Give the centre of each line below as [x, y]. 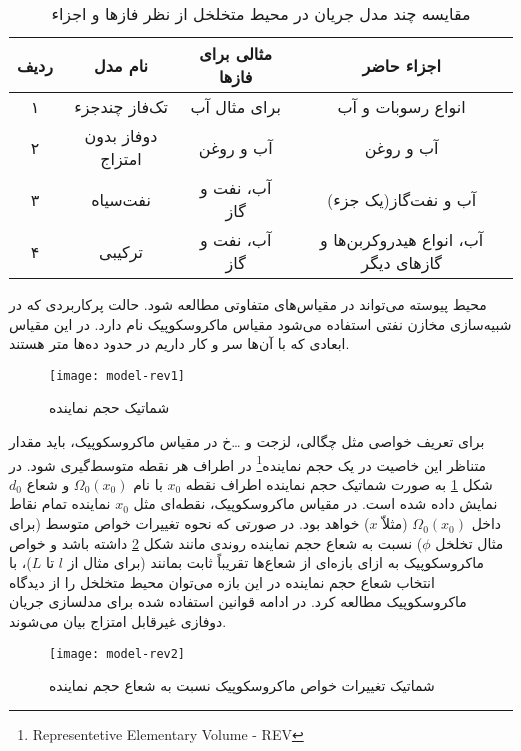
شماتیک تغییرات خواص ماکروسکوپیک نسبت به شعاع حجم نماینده [242, 685]
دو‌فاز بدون [121, 135]
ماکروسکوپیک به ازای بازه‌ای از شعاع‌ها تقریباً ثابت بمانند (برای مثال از [275, 562]
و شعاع [48, 483]
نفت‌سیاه [121, 199]
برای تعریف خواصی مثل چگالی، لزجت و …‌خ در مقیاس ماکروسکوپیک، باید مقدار [247, 441]
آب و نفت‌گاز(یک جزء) [402, 199]
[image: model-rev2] [117, 653]
